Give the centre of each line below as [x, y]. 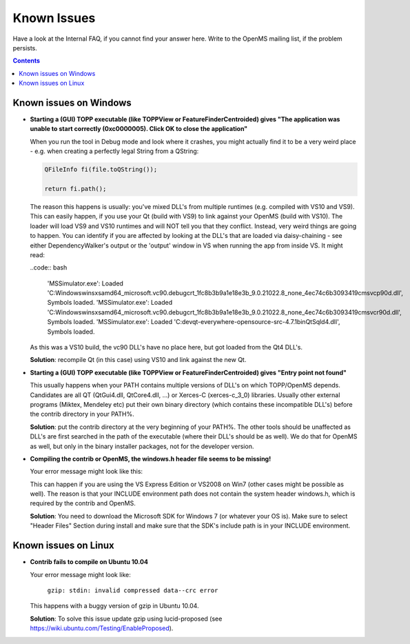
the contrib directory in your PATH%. [82, 414]
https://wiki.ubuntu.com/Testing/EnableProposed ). [102, 628]
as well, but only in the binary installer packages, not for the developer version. [142, 446]
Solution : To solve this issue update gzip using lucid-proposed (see [126, 618]
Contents [27, 61]
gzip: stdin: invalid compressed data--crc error [133, 590]
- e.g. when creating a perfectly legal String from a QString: [114, 151]
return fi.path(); [75, 189]
